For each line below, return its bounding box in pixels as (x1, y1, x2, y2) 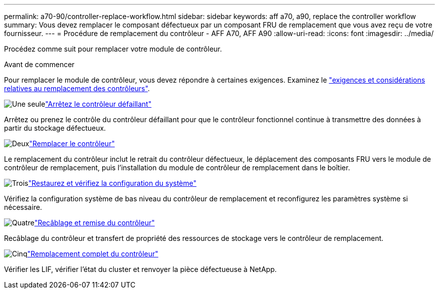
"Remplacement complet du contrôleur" (27, 249, 158, 258)
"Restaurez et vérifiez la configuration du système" (28, 179, 197, 187)
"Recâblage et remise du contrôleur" (34, 218, 155, 227)
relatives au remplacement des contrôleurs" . (4, 84, 150, 93)
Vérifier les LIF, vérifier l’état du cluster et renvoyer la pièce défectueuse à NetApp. (4, 265, 277, 273)
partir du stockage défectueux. (4, 124, 106, 132)
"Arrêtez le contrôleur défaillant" (45, 100, 152, 108)
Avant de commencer (4, 60, 75, 69)
